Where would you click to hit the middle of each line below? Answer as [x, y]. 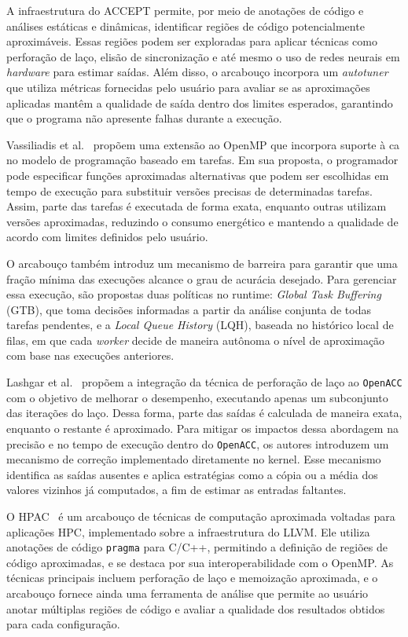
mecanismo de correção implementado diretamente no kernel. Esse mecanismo [194, 459]
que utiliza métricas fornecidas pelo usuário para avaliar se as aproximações [188, 87]
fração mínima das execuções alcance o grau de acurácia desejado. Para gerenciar [202, 278]
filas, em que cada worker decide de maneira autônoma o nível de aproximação [196, 340]
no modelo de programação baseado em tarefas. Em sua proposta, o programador [202, 160]
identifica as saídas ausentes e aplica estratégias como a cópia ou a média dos [192, 474]
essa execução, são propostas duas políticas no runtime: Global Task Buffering [194, 294]
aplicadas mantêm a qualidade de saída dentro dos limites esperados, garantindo [200, 103]
